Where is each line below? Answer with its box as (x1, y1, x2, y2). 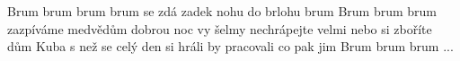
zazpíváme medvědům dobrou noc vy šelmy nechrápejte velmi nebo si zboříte (7, 19, 432, 38)
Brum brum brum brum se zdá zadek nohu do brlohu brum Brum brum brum (7, 2, 438, 20)
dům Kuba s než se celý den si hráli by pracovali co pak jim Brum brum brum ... (7, 37, 454, 56)
